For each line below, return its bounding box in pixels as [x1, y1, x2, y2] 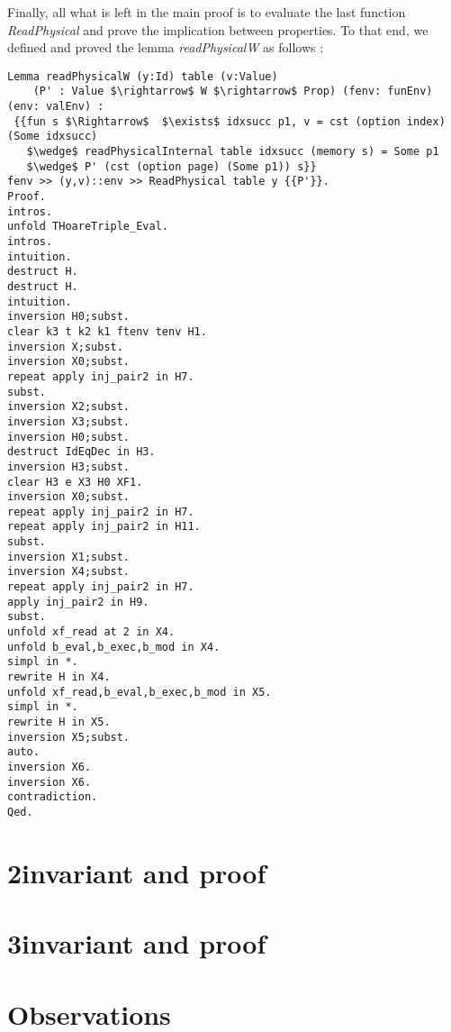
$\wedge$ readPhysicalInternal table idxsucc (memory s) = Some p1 [26, 145, 439, 159]
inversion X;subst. [7, 340, 123, 353]
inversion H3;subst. [7, 460, 131, 473]
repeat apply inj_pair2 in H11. [7, 520, 201, 534]
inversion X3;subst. [7, 415, 131, 428]
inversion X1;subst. [7, 550, 131, 563]
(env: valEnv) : [7, 100, 104, 114]
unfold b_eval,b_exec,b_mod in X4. [7, 640, 221, 653]
